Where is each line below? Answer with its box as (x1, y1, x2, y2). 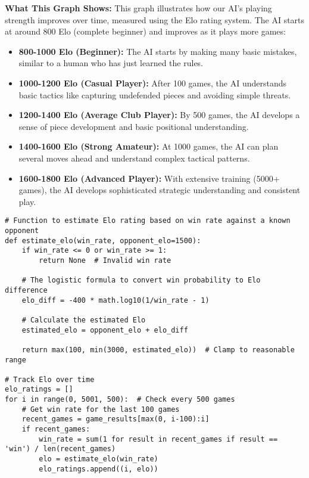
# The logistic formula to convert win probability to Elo (21, 276, 261, 285)
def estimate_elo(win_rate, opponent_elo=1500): (5, 236, 201, 245)
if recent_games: (21, 425, 90, 434)
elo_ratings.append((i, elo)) (39, 464, 158, 473)
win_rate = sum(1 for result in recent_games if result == (39, 434, 278, 443)
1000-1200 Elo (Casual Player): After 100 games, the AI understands (18, 76, 286, 89)
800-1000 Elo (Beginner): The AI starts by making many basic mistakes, (18, 45, 297, 57)
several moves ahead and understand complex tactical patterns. (18, 151, 250, 164)
